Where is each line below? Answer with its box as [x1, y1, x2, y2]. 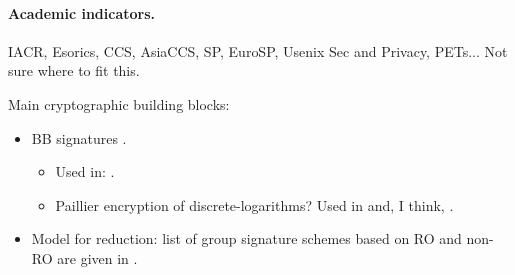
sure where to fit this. [8, 60, 140, 81]
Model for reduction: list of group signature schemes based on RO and [31, 228, 462, 249]
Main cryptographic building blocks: [8, 93, 230, 114]
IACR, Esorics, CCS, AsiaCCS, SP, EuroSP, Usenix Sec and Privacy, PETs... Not [8, 40, 508, 61]
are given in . [57, 247, 138, 268]
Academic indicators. [8, 2, 155, 23]
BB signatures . [31, 127, 127, 148]
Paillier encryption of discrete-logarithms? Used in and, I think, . [55, 194, 454, 215]
